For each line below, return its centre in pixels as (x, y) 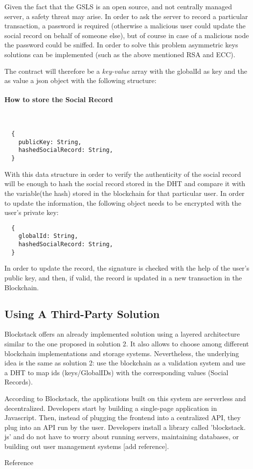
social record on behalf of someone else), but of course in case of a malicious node (127, 35)
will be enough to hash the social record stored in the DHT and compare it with (125, 183)
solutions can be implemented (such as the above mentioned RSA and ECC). (120, 54)
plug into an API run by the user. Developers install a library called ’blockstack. (125, 427)
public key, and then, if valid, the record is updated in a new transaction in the (123, 277)
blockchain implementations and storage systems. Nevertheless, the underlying (122, 353)
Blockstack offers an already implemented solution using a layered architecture (122, 334)
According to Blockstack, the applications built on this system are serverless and (125, 398)
